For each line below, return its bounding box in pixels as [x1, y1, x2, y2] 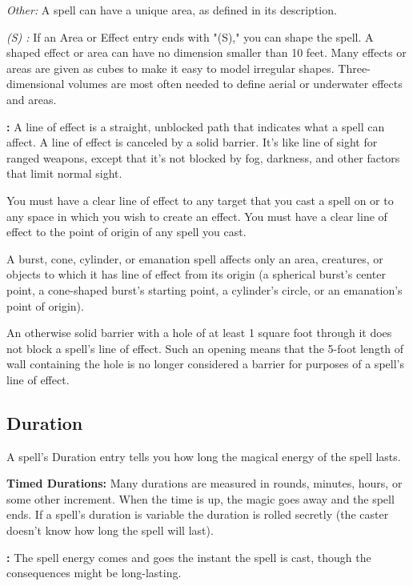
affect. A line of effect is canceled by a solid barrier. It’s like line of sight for [6, 134, 378, 151]
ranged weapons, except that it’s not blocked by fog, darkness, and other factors [6, 149, 400, 166]
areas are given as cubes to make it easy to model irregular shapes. [6, 59, 335, 76]
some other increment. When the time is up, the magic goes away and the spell [6, 490, 395, 507]
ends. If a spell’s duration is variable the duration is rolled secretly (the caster [6, 506, 389, 523]
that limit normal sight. [6, 165, 122, 182]
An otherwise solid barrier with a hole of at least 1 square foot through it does [6, 324, 392, 341]
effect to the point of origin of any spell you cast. [6, 223, 247, 240]
